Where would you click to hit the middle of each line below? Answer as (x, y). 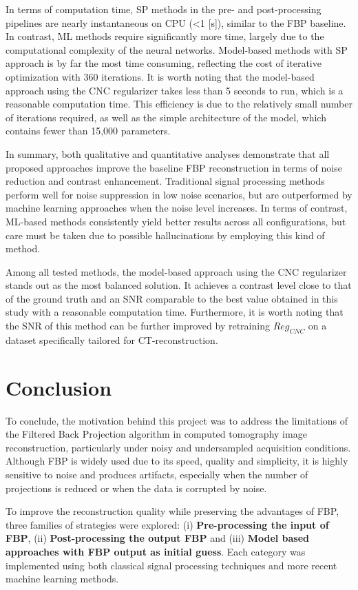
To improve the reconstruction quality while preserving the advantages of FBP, (172, 511)
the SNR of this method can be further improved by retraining (138, 326)
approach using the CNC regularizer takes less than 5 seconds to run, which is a (175, 90)
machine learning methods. (62, 579)
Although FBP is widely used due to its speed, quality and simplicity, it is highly (177, 461)
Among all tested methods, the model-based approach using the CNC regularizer (176, 271)
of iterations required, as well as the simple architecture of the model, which (166, 117)
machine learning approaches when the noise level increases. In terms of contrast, (177, 208)
